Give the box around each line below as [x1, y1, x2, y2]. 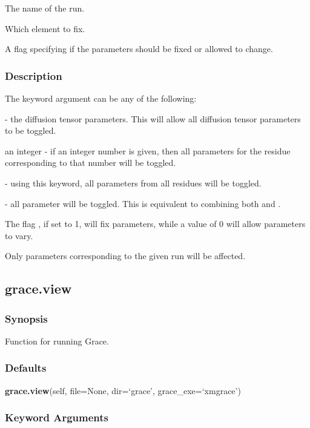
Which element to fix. [5, 22, 85, 35]
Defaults [5, 360, 47, 375]
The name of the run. [5, 2, 85, 14]
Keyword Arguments [5, 410, 109, 425]
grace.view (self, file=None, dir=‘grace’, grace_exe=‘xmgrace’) [5, 384, 241, 397]
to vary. [5, 229, 33, 242]
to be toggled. [5, 124, 56, 137]
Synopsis [5, 311, 48, 326]
